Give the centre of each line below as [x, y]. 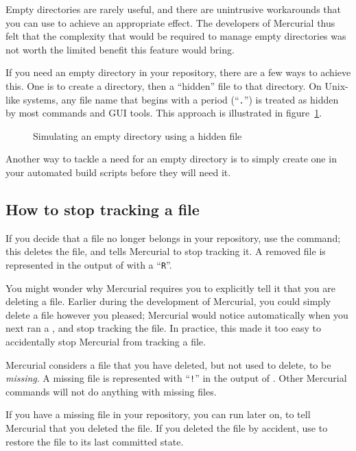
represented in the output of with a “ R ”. [89, 264]
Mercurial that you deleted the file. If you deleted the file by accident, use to [167, 428]
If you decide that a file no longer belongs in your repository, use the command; [173, 237]
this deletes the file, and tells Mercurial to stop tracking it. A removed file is [166, 251]
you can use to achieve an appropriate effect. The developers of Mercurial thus [170, 22]
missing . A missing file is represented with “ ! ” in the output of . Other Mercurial [176, 378]
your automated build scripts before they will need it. [118, 172]
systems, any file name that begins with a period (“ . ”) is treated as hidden [181, 99]
